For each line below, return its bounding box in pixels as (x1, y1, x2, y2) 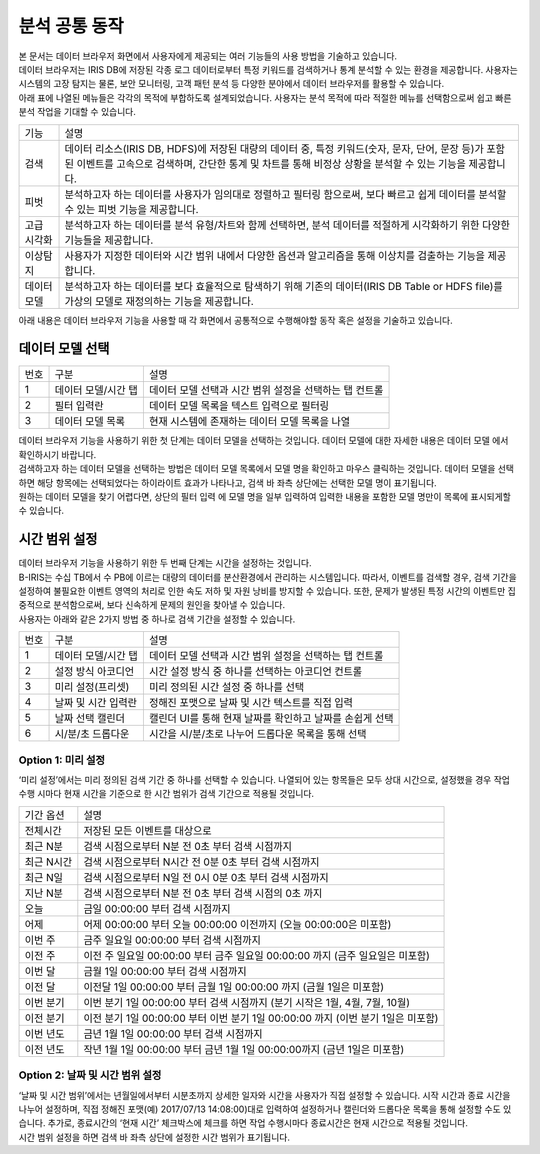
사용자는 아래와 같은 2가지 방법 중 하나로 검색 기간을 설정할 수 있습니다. (18, 613, 296, 625)
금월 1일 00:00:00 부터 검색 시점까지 (83, 964, 247, 978)
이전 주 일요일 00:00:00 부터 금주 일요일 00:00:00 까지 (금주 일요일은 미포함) (83, 948, 430, 962)
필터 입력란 (54, 399, 104, 413)
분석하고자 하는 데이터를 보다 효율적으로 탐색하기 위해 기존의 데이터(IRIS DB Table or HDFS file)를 (64, 279, 504, 293)
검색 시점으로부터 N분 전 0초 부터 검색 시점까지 (83, 839, 292, 853)
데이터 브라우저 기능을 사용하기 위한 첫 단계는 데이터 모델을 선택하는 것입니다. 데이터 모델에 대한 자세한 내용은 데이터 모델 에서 (18, 435, 509, 447)
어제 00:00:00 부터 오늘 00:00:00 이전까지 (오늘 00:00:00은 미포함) (83, 917, 392, 931)
